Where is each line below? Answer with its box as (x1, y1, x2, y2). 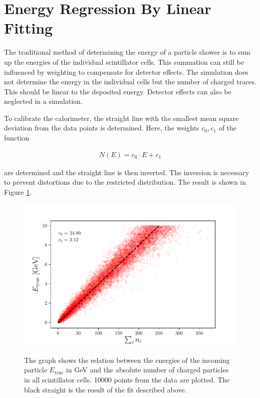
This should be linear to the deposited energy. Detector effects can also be (4, 86, 231, 96)
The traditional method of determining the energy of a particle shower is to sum (4, 47, 250, 57)
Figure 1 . (4, 186, 32, 197)
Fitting (4, 18, 53, 38)
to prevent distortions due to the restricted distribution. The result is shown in (4, 177, 246, 187)
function (4, 132, 30, 143)
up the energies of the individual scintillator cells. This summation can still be (4, 56, 244, 67)
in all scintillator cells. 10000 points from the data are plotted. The (24, 374, 230, 384)
